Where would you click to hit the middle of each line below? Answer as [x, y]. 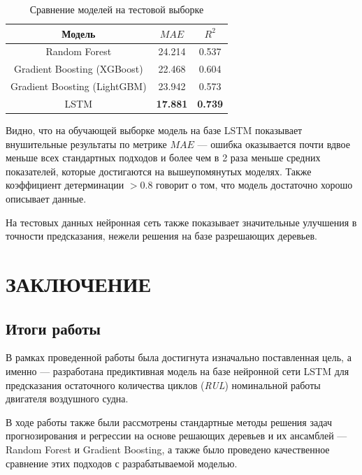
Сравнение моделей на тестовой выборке [117, 9]
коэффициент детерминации [65, 185]
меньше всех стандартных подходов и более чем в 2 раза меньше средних [163, 158]
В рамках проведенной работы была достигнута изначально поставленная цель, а [179, 357]
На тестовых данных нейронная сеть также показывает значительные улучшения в [181, 222]
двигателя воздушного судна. [67, 399]
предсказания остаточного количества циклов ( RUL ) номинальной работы [163, 385]
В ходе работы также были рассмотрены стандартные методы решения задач [169, 422]
